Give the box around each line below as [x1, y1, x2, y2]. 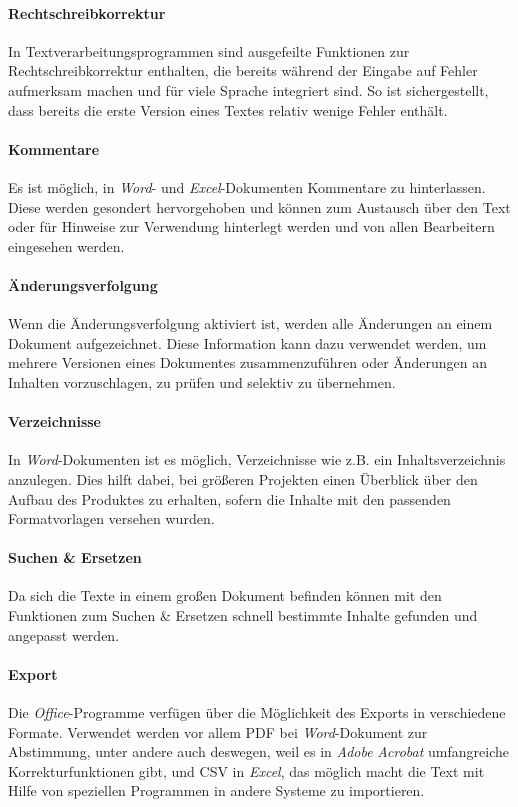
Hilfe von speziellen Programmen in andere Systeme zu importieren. [8, 780, 425, 801]
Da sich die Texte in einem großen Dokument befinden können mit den [8, 585, 442, 606]
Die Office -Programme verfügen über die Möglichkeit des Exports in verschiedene [8, 702, 506, 723]
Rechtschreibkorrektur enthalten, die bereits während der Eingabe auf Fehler [8, 60, 478, 81]
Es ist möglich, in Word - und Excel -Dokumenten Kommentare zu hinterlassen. [8, 176, 486, 197]
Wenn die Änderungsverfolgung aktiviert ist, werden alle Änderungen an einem [8, 313, 493, 334]
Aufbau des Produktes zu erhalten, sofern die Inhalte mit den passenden [8, 488, 451, 509]
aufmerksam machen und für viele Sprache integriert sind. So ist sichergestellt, [8, 79, 489, 100]
